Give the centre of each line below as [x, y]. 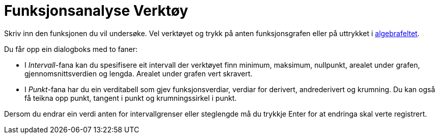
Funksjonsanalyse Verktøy [96, 11]
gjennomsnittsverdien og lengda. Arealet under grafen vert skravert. [139, 73]
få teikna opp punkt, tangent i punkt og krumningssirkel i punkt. [131, 98]
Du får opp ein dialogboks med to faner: [71, 49]
